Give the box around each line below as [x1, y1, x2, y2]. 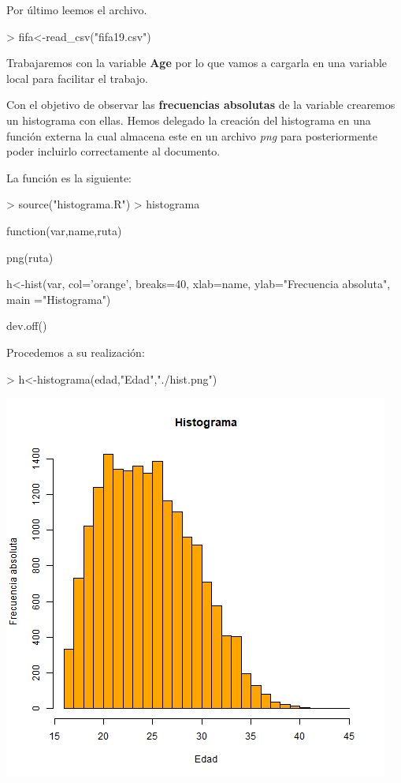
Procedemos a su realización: [6, 343, 145, 360]
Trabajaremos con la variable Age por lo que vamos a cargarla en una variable [6, 54, 388, 71]
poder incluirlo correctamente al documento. [6, 143, 221, 159]
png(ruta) [6, 249, 54, 265]
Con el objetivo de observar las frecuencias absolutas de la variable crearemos [6, 96, 395, 113]
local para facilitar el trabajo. [6, 69, 148, 86]
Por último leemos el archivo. [6, 2, 147, 17]
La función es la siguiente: [6, 169, 132, 185]
